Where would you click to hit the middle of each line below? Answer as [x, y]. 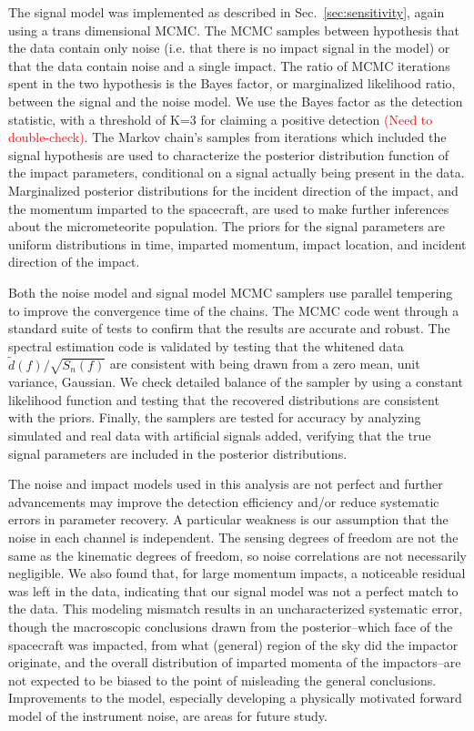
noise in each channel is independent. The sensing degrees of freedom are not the [233, 538]
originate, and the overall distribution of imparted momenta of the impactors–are [235, 662]
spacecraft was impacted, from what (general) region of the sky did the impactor [233, 644]
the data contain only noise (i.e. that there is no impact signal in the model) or [229, 48]
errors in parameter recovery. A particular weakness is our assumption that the [228, 519]
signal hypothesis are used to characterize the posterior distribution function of [229, 154]
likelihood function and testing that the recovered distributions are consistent [224, 399]
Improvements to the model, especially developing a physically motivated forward [235, 698]
